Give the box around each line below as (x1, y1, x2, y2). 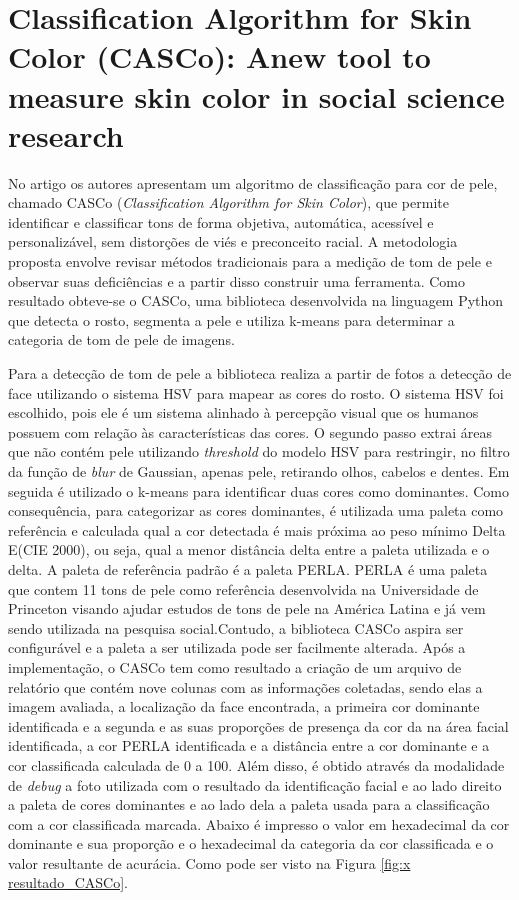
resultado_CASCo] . (8, 872, 128, 893)
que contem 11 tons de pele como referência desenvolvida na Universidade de (8, 578, 479, 599)
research (8, 114, 124, 155)
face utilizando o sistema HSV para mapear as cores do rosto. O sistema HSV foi (8, 382, 504, 403)
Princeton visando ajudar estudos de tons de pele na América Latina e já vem (8, 598, 486, 619)
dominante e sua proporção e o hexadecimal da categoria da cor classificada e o (8, 833, 494, 854)
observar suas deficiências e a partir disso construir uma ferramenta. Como (8, 270, 465, 291)
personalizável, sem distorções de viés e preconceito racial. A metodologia (8, 231, 458, 252)
